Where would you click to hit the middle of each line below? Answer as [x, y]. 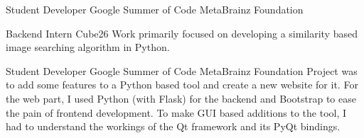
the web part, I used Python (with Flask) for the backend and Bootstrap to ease [181, 98]
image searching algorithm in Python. [88, 47]
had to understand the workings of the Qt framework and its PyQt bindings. [173, 126]
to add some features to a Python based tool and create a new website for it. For [182, 85]
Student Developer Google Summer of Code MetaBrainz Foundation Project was [182, 70]
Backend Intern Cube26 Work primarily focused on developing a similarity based [182, 33]
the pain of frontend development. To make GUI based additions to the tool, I [176, 112]
